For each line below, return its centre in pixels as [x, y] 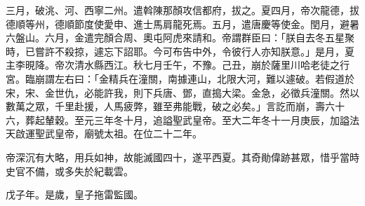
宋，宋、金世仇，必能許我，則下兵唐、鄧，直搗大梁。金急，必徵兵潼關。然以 [182, 92]
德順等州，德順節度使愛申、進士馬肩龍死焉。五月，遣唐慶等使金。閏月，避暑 [182, 23]
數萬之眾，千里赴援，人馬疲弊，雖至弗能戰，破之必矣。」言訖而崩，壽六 [170, 106]
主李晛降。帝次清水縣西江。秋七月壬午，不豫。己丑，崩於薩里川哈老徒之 [173, 65]
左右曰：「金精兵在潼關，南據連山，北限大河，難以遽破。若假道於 [204, 78]
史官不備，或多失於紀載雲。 [69, 171]
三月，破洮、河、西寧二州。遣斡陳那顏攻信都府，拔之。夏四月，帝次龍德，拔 [182, 10]
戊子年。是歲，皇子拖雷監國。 [74, 194]
